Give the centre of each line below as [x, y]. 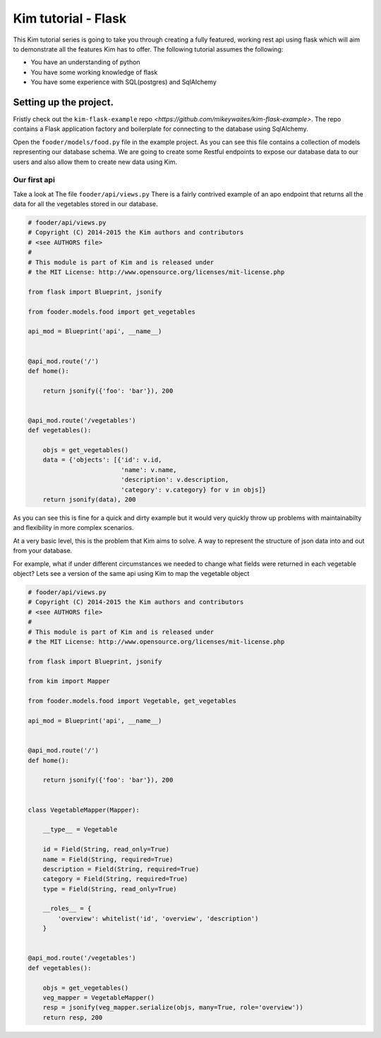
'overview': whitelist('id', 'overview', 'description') [158, 918]
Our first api [34, 180]
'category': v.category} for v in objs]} [194, 490]
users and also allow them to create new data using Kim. [95, 162]
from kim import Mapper [69, 681]
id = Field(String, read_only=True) [106, 849]
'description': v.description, [175, 480]
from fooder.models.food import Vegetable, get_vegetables [132, 701]
